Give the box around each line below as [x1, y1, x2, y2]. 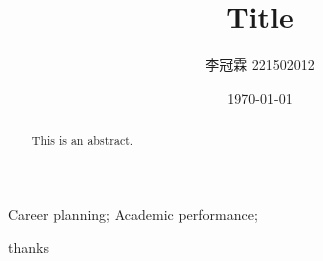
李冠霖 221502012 [205, 54, 315, 75]
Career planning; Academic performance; [8, 203, 258, 224]
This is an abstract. [31, 132, 134, 149]
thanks [8, 237, 49, 258]
